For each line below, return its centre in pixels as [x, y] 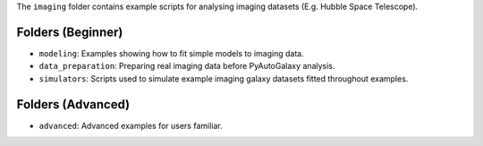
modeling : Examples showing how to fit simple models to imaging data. [171, 53]
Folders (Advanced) [73, 104]
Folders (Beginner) [70, 32]
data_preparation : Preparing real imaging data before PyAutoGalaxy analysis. [187, 66]
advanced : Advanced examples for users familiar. [131, 125]
